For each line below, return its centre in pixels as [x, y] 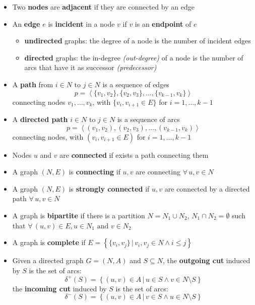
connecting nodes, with [48, 136]
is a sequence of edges [136, 84]
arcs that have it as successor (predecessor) [90, 67]
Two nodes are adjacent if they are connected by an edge [103, 7]
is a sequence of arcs [148, 119]
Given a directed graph [48, 260]
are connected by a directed [207, 188]
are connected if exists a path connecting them [134, 155]
